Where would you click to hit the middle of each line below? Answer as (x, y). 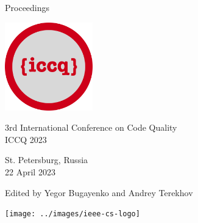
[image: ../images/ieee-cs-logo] (72, 214)
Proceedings (27, 7)
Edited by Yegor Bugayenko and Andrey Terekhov (99, 192)
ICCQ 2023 (26, 139)
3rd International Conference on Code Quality (91, 127)
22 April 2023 (30, 171)
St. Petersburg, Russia (47, 160)
